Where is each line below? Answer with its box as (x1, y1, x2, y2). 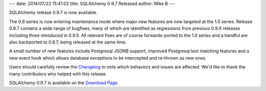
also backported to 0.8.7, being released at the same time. (9, 39, 127, 45)
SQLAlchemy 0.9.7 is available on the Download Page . (9, 80, 119, 86)
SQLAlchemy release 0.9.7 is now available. (9, 10, 98, 16)
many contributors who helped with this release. (9, 71, 107, 77)
